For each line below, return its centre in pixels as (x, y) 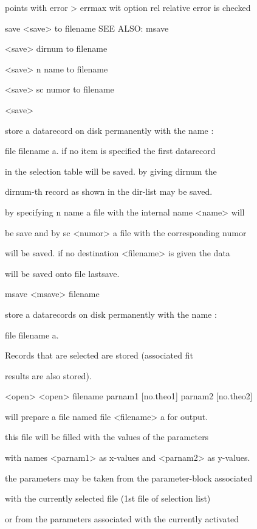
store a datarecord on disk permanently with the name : (109, 130)
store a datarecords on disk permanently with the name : (111, 314)
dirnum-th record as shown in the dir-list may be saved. (109, 191)
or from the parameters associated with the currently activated (122, 518)
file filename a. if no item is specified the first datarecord (110, 151)
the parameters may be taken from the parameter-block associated (129, 478)
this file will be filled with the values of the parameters (107, 437)
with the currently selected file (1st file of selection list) (108, 498)
